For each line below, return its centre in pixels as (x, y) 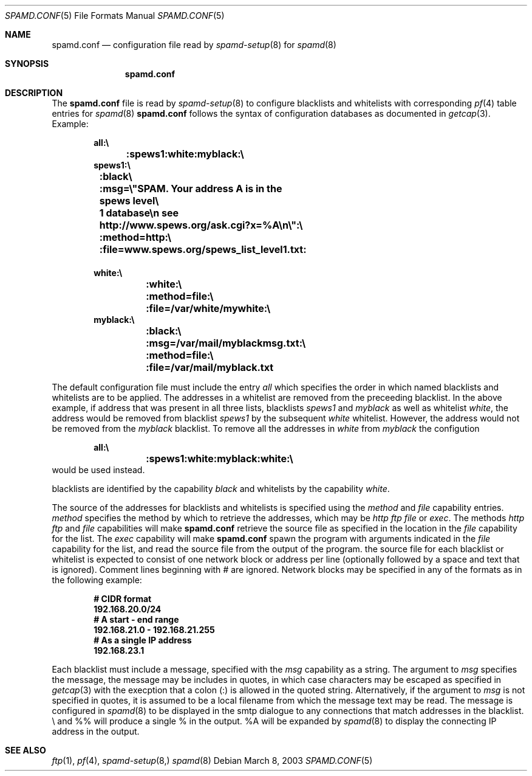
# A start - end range (136, 619)
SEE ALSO (26, 750)
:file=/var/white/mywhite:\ (208, 308)
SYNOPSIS (27, 64)
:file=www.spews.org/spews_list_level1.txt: (203, 249)
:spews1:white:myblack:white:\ (220, 459)
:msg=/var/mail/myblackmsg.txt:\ (226, 343)
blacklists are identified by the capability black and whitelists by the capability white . (221, 489)
